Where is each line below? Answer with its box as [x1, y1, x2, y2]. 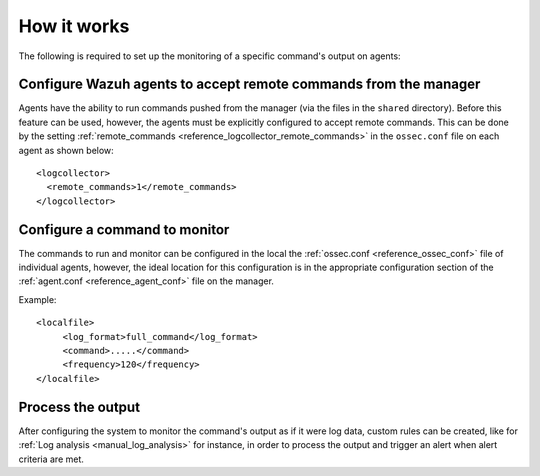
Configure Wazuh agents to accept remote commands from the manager [18, 76, 481, 93]
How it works [18, 15, 130, 37]
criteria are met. [18, 453, 85, 465]
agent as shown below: [18, 144, 114, 156]
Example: [18, 293, 57, 305]
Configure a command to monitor [18, 221, 230, 238]
